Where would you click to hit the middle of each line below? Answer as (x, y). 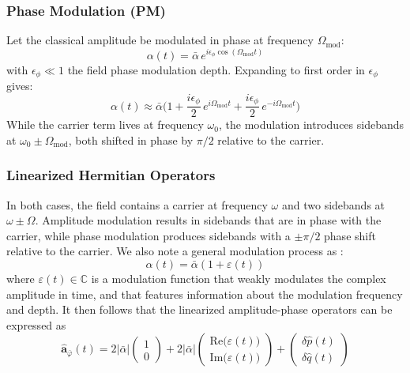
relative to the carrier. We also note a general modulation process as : (175, 251)
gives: (20, 86)
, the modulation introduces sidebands (312, 124)
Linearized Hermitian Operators (111, 175)
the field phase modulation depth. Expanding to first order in (216, 69)
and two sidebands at (333, 204)
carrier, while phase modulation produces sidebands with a (149, 235)
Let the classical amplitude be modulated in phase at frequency (160, 40)
